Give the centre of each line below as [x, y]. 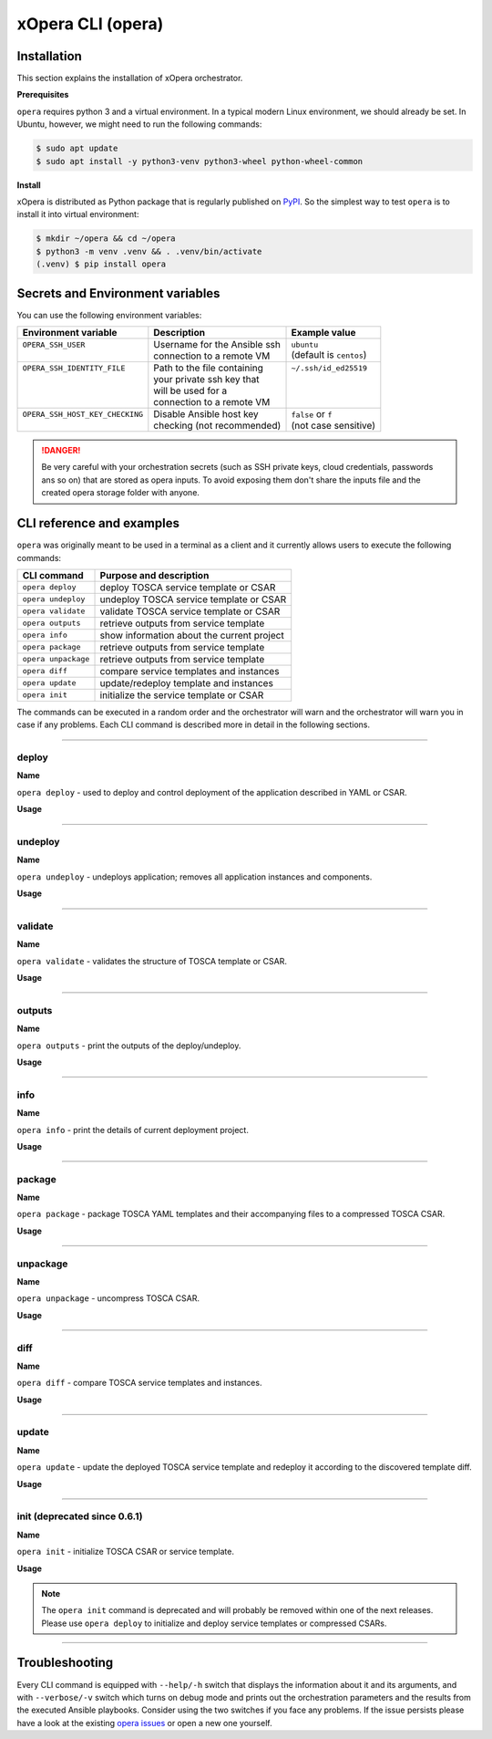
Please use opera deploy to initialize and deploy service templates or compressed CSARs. [214, 1623]
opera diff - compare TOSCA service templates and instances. [139, 1383]
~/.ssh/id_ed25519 [329, 368]
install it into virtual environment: [78, 214]
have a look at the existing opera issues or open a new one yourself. [144, 1723]
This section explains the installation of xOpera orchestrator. [130, 78]
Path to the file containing [209, 368]
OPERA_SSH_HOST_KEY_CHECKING [83, 414]
